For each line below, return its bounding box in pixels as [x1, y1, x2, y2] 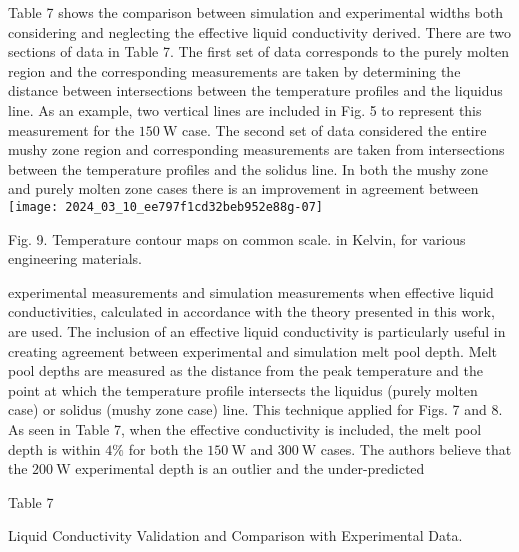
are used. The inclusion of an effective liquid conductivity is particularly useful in [8, 320, 506, 341]
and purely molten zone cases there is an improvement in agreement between [8, 178, 479, 199]
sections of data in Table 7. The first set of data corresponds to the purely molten [8, 41, 510, 62]
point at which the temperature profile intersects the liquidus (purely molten [8, 379, 478, 400]
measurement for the [8, 119, 135, 140]
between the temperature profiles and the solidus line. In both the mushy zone [8, 158, 488, 179]
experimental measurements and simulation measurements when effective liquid [8, 281, 494, 302]
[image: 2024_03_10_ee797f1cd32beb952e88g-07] [8, 199, 323, 214]
